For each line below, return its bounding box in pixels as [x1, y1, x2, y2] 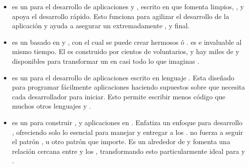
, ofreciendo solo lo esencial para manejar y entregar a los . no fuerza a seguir [12, 127, 243, 137]
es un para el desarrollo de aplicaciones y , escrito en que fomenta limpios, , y [12, 1, 244, 11]
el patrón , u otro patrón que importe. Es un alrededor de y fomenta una [12, 136, 230, 147]
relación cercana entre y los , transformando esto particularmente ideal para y [12, 146, 245, 156]
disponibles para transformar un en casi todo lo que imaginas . [12, 56, 200, 66]
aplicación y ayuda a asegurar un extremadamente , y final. [12, 20, 190, 31]
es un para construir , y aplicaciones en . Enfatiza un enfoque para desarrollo [12, 117, 243, 127]
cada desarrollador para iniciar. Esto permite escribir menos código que [12, 91, 226, 101]
